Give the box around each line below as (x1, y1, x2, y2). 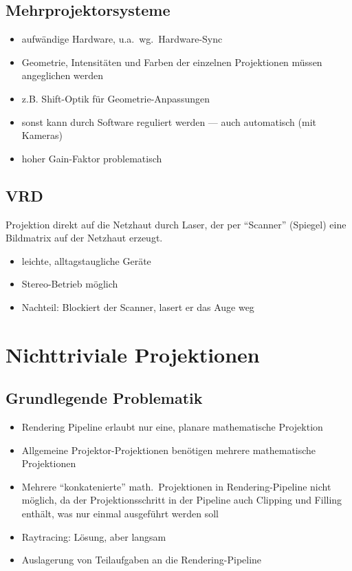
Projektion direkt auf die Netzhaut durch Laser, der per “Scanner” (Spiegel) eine (5, 217, 346, 231)
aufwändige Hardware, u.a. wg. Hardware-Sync (21, 32, 223, 46)
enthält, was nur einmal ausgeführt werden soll (21, 506, 219, 521)
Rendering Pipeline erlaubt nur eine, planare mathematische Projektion (21, 420, 323, 434)
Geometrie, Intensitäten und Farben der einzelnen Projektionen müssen (21, 54, 322, 69)
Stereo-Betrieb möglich (21, 277, 118, 291)
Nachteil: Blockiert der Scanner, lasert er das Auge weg (21, 299, 254, 314)
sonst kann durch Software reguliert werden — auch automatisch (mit (21, 114, 316, 129)
